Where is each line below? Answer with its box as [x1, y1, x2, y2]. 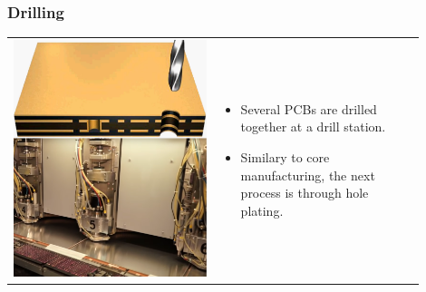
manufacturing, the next [240, 165, 375, 184]
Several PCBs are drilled [240, 99, 377, 118]
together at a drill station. [240, 117, 386, 136]
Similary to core [240, 147, 330, 166]
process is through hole [240, 183, 369, 202]
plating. [240, 200, 284, 219]
